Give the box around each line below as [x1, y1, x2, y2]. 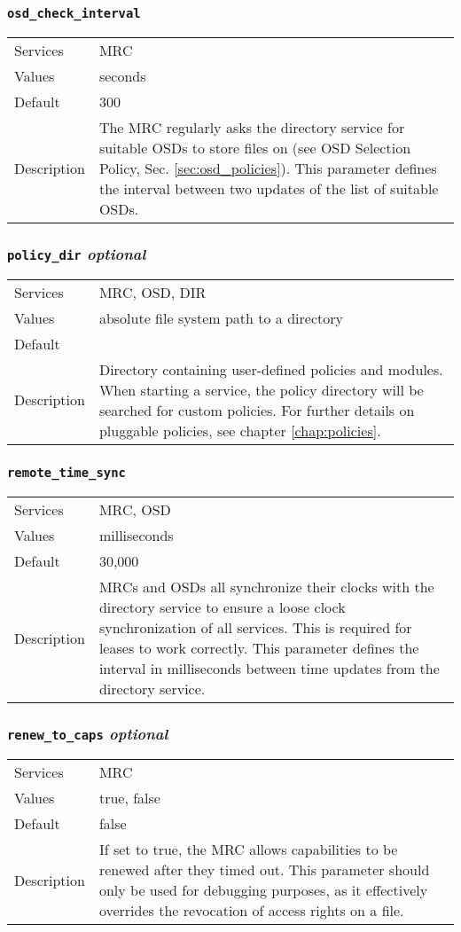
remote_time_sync [7, 466, 126, 481]
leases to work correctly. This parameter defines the [98, 638, 419, 659]
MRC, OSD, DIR [98, 281, 207, 302]
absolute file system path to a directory [98, 307, 343, 328]
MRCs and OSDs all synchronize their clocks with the [98, 576, 434, 598]
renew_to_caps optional [7, 723, 168, 745]
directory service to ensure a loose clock [98, 597, 346, 618]
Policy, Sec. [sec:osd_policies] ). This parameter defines [98, 157, 437, 178]
